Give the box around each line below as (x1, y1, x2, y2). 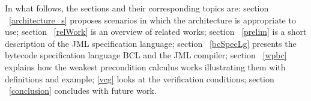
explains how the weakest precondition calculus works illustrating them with (5, 60, 286, 73)
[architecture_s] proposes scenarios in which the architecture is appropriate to (9, 13, 296, 26)
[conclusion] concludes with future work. (9, 84, 157, 97)
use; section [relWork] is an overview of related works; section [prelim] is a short (5, 25, 307, 38)
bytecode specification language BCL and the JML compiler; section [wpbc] (5, 49, 287, 61)
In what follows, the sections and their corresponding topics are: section (5, 2, 269, 14)
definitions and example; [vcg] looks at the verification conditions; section (5, 72, 274, 85)
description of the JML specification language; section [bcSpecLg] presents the (5, 37, 297, 49)
